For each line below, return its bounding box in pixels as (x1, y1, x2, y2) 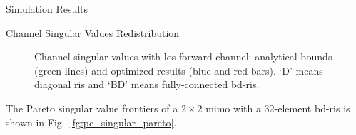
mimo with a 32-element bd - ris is (205, 100, 350, 115)
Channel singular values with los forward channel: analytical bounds (34, 49, 332, 64)
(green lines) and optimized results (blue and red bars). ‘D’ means (34, 63, 323, 77)
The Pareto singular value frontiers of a (6, 100, 178, 115)
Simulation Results (6, 1, 88, 16)
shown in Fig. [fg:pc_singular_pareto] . (6, 114, 177, 129)
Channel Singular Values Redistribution (6, 25, 180, 40)
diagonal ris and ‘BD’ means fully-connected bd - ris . (34, 77, 260, 92)
